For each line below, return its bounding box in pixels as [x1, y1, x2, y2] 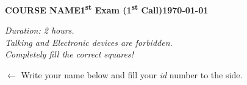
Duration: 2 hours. [5, 24, 74, 37]
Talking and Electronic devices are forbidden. [5, 35, 173, 48]
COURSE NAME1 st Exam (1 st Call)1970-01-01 [5, 2, 209, 16]
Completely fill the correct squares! [5, 48, 134, 61]
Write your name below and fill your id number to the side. [21, 68, 243, 81]
